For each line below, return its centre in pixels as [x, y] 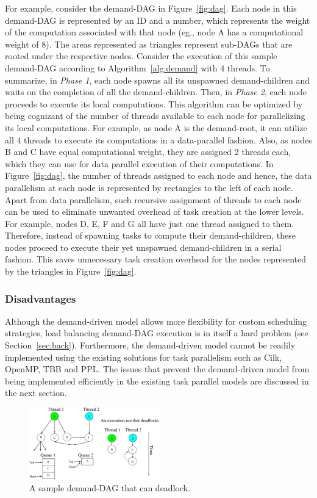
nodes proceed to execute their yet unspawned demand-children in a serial [143, 247]
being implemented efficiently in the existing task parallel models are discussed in [157, 381]
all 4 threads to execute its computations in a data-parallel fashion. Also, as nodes [158, 139]
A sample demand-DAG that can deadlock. [110, 487]
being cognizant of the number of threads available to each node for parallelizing [155, 116]
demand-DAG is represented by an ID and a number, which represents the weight [158, 20]
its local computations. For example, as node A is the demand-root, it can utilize [156, 127]
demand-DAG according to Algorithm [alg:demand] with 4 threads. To [137, 67]
